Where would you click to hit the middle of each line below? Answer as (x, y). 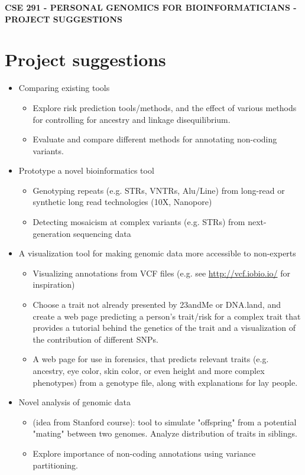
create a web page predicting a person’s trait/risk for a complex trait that (167, 316)
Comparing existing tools (64, 88)
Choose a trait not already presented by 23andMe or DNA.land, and (157, 305)
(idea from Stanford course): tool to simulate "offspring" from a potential (165, 422)
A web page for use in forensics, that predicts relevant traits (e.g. (151, 359)
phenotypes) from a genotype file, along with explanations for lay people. (165, 382)
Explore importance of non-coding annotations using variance (144, 453)
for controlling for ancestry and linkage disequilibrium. (132, 119)
